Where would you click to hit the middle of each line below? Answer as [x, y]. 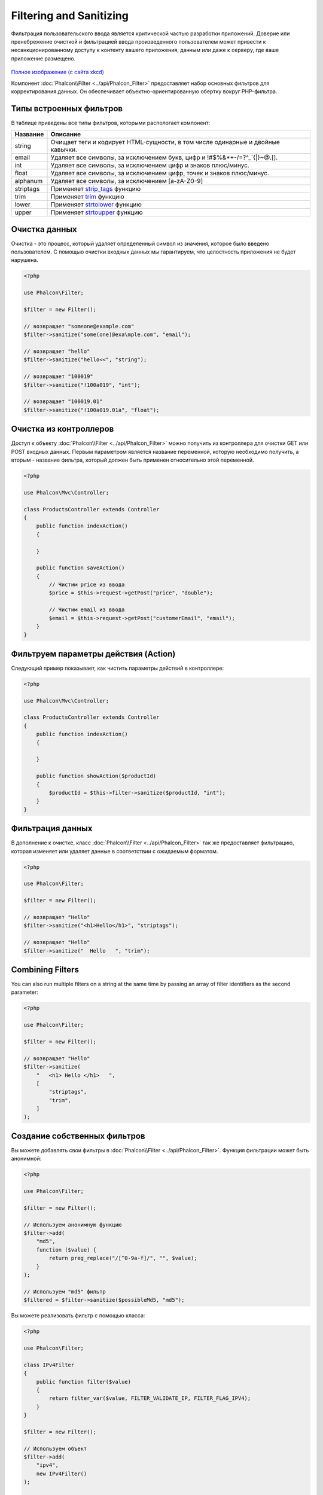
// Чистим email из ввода [87, 610]
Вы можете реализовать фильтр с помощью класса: [78, 1316]
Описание [66, 135]
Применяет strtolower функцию [96, 205]
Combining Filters [45, 970]
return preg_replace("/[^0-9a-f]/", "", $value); [123, 1258]
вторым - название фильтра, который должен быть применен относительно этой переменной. [132, 460]
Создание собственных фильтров [78, 1136]
